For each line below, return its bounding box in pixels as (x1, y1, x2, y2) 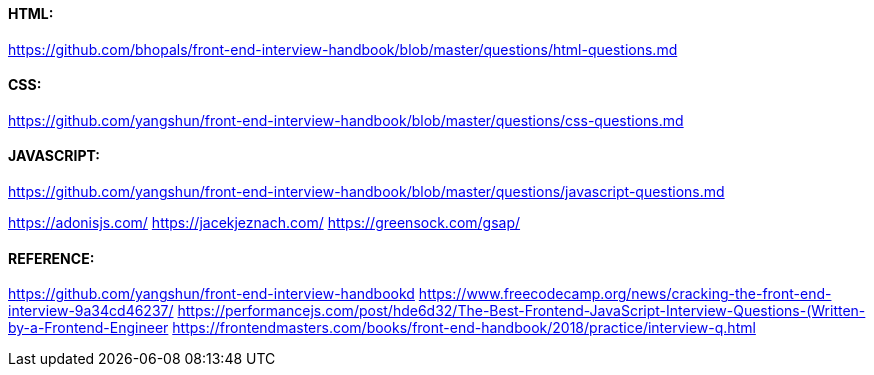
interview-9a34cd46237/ (8, 302, 174, 320)
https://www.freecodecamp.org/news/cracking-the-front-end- (418, 285, 832, 303)
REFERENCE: (8, 249, 95, 267)
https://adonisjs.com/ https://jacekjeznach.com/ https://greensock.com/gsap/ (8, 214, 521, 232)
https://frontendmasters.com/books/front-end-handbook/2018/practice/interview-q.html (172, 319, 756, 337)
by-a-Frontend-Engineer (8, 319, 169, 337)
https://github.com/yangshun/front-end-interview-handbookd (8, 285, 415, 303)
